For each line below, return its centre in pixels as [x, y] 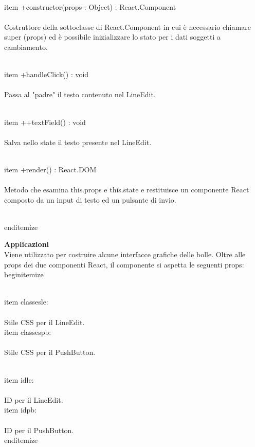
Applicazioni [27, 244]
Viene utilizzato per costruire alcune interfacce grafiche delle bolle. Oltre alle [125, 254]
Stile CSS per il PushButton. [50, 352]
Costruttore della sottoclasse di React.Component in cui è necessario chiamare [128, 26]
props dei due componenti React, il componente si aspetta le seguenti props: [124, 264]
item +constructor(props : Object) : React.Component [90, 6]
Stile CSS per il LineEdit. [44, 322]
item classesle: [26, 302]
